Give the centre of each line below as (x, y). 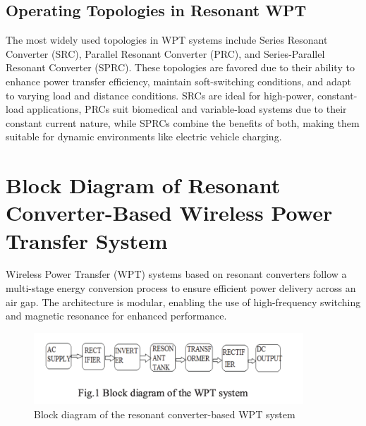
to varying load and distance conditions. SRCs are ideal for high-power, (160, 95)
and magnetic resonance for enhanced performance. (116, 316)
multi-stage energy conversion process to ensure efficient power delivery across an (181, 288)
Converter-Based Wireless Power (169, 213)
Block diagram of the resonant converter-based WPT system (165, 414)
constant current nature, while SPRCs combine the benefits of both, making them (183, 122)
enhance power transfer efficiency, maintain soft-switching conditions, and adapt (179, 81)
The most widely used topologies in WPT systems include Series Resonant (167, 40)
